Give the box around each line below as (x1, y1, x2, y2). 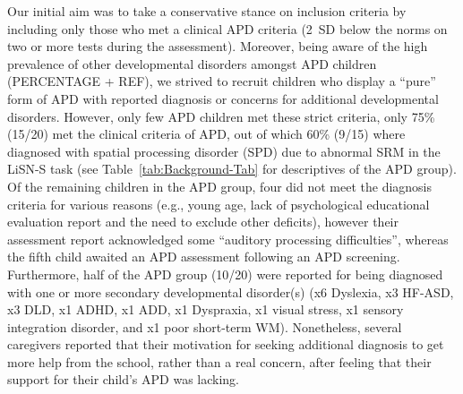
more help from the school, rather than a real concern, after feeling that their (7, 352, 432, 371)
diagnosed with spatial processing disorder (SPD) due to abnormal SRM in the (7, 141, 441, 160)
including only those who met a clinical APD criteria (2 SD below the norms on (7, 19, 448, 38)
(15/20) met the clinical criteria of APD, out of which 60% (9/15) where (7, 124, 406, 143)
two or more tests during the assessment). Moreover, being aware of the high (7, 37, 428, 56)
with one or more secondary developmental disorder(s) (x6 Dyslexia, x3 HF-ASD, (7, 282, 454, 301)
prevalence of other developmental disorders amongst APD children (7, 54, 377, 73)
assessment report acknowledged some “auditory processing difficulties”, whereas (7, 229, 449, 248)
